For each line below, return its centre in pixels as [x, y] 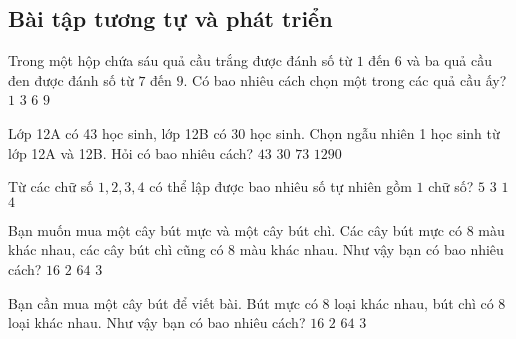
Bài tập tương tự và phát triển [170, 18]
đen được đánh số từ [71, 79]
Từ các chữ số [51, 186]
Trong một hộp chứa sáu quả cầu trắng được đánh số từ [180, 60]
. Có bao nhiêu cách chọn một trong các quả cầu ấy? [345, 79]
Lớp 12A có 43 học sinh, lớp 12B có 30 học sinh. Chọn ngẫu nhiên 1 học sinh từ [254, 132]
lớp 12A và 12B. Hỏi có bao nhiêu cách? [131, 152]
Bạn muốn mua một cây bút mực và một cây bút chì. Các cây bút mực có [235, 229]
